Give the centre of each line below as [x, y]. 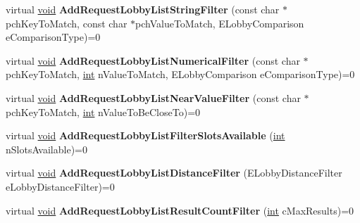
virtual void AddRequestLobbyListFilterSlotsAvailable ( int [145, 135]
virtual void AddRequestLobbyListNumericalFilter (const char [153, 60]
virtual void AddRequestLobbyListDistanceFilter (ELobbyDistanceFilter [174, 173]
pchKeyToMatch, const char [67, 23]
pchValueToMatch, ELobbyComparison [220, 23]
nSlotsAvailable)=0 [46, 149]
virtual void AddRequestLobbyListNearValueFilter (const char [153, 97]
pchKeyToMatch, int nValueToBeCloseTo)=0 [103, 111]
